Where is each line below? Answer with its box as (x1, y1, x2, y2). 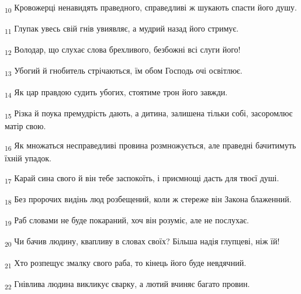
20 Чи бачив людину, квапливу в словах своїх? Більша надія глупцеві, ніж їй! (5, 235, 280, 249)
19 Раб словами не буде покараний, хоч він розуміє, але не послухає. (5, 214, 249, 228)
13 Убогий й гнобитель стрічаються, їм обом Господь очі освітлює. (5, 64, 243, 78)
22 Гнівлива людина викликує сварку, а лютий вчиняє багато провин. (5, 277, 250, 291)
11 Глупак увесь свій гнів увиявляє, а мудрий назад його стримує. (5, 22, 239, 36)
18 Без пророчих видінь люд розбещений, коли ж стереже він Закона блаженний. (5, 193, 292, 206)
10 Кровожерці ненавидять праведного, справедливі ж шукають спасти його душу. (5, 1, 297, 15)
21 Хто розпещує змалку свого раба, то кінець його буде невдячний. (5, 256, 247, 270)
